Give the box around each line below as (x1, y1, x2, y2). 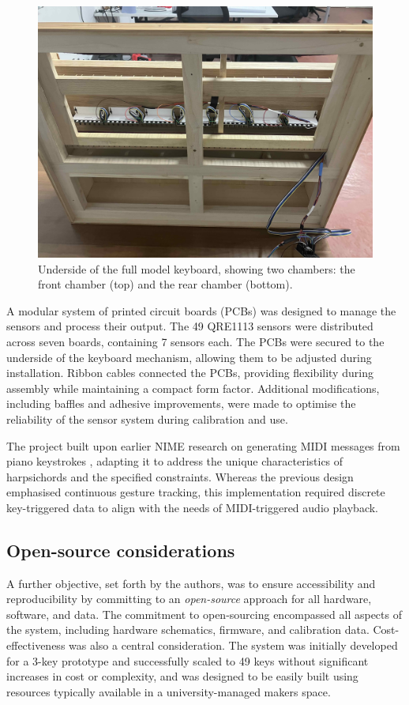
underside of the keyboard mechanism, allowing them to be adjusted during (6, 349, 372, 365)
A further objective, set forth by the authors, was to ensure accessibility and (6, 575, 376, 591)
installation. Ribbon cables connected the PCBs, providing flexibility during (6, 364, 373, 381)
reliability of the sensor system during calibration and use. (6, 410, 288, 427)
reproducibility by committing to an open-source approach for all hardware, (6, 590, 372, 607)
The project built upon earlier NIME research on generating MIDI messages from (6, 437, 400, 454)
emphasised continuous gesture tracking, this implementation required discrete (6, 484, 385, 500)
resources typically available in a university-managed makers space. (6, 683, 331, 699)
